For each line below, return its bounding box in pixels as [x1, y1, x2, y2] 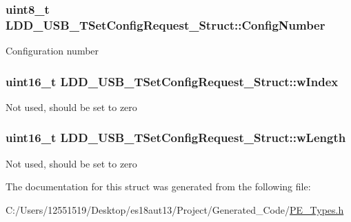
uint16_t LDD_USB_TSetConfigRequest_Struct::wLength [6, 129, 346, 146]
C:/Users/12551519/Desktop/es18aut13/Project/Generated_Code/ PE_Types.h [6, 202, 344, 216]
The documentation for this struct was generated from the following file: [6, 179, 311, 194]
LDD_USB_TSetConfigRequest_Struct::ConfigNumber [6, 16, 325, 33]
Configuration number [6, 43, 99, 58]
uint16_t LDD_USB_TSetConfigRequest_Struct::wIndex [6, 72, 339, 90]
